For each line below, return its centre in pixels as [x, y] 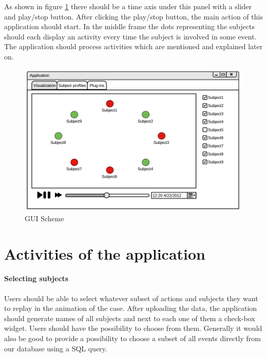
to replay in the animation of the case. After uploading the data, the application [131, 308]
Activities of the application [105, 253]
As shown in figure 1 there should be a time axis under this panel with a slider [128, 6]
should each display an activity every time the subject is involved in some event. [130, 36]
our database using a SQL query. [56, 348]
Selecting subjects [36, 278]
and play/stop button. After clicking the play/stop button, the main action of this [133, 16]
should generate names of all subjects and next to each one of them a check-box [130, 318]
